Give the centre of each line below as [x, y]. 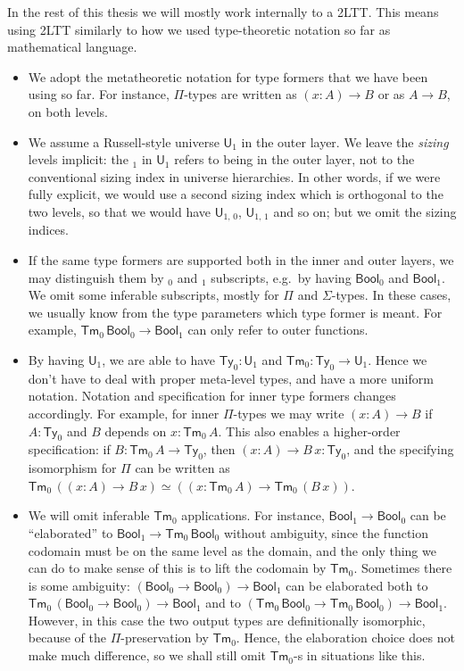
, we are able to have [159, 359]
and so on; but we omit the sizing [365, 211]
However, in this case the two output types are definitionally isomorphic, [227, 620]
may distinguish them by [96, 277]
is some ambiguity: [79, 585]
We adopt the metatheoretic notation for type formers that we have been [228, 76]
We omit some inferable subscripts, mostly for [153, 295]
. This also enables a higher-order [309, 431]
